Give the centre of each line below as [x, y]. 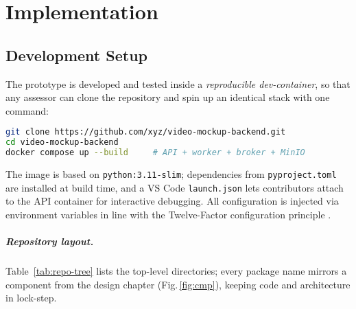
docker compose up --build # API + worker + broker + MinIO [155, 153]
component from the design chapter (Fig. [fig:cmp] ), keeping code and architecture [178, 284]
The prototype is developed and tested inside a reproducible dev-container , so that [178, 83]
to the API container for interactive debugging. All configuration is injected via [172, 201]
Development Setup [76, 55]
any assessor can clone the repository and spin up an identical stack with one [168, 97]
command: [27, 110]
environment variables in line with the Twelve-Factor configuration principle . [168, 214]
